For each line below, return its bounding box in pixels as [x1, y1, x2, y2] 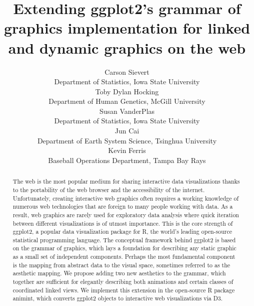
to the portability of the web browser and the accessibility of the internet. [12, 185, 205, 194]
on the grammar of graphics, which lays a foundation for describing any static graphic [12, 244, 236, 252]
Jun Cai [114, 125, 139, 136]
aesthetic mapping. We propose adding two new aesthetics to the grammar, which [12, 269, 226, 277]
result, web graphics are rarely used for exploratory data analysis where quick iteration [12, 210, 239, 219]
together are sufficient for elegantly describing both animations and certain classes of [12, 277, 233, 286]
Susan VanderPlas [99, 105, 155, 116]
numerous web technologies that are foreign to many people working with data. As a [12, 202, 233, 211]
